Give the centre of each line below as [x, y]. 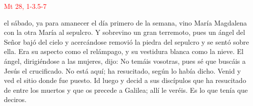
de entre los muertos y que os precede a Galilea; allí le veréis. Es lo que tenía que [126, 90]
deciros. [15, 99]
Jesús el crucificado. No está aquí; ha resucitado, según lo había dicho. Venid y [123, 70]
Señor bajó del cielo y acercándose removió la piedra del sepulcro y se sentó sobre [126, 41]
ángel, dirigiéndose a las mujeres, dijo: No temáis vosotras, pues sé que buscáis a [125, 61]
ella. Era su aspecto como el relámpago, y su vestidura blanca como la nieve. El [124, 51]
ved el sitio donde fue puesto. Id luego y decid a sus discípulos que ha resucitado [125, 80]
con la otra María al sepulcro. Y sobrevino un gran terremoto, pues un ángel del [125, 32]
